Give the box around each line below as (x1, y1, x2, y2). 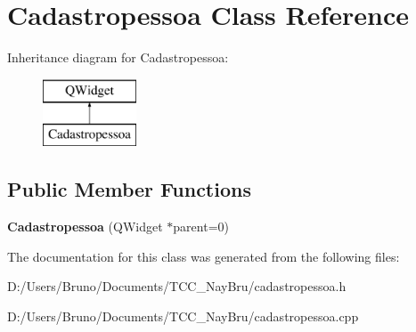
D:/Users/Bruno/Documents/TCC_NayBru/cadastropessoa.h (7, 277, 347, 296)
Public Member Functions (7, 175, 251, 203)
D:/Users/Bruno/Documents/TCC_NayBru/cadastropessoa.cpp (7, 306, 359, 325)
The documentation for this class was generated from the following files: (7, 247, 400, 265)
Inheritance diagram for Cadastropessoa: (7, 48, 229, 67)
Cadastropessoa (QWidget (7, 217, 163, 236)
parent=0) (173, 217, 229, 236)
